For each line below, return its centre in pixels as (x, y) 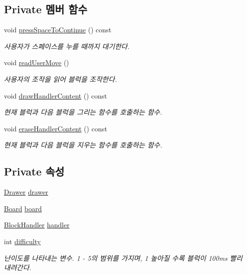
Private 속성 (34, 171)
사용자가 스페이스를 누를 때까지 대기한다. (67, 46)
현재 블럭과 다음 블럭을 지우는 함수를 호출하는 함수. (83, 145)
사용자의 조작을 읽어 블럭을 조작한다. (61, 79)
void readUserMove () (37, 62)
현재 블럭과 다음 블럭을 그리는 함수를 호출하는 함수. (83, 112)
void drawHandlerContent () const (56, 95)
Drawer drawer (26, 192)
